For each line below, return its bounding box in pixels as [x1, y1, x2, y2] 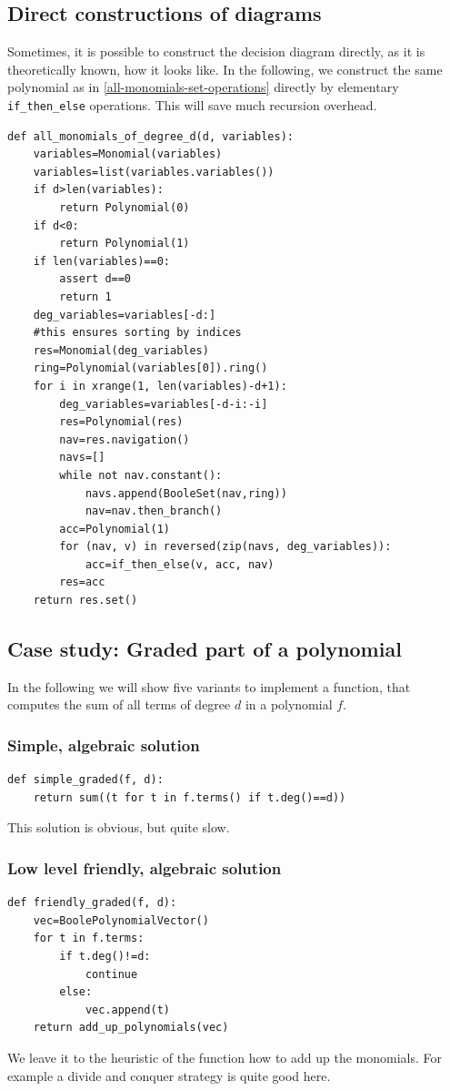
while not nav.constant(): [59, 468, 223, 482]
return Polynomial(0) [59, 201, 190, 215]
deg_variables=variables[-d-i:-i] [59, 397, 268, 411]
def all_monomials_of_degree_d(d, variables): [7, 129, 294, 143]
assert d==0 [59, 272, 132, 286]
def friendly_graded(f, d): [7, 896, 177, 910]
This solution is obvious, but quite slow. [7, 818, 230, 837]
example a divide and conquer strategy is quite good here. [7, 1066, 331, 1085]
